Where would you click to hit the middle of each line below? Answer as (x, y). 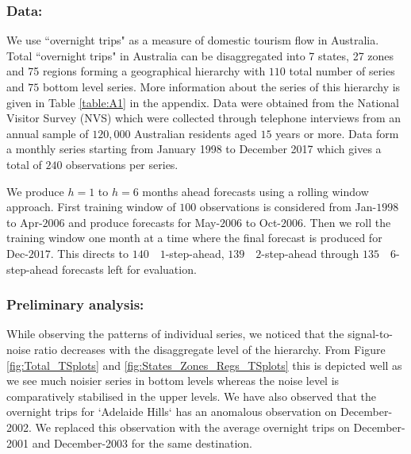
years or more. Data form (337, 133)
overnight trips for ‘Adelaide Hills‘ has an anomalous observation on (172, 412)
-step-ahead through (310, 253)
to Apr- (25, 222)
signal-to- (371, 334)
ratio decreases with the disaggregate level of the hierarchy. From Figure (210, 349)
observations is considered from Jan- (288, 207)
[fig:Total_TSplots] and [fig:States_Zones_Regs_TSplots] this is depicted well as (204, 365)
